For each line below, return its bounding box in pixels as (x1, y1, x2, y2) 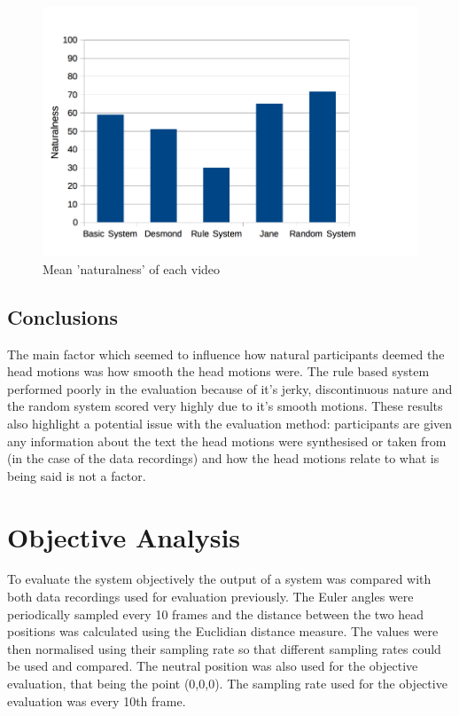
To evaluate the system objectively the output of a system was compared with (7, 570, 432, 588)
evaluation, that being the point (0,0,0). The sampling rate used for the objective (7, 674, 447, 692)
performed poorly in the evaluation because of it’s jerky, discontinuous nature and (7, 379, 453, 397)
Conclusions (7, 303, 119, 330)
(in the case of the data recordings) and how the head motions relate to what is (7, 449, 440, 468)
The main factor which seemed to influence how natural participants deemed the (7, 344, 445, 363)
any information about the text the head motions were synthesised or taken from (7, 431, 447, 450)
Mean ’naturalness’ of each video (43, 259, 221, 278)
